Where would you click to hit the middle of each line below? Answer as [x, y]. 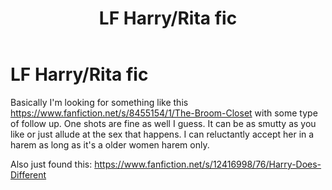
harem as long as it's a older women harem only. [110, 144]
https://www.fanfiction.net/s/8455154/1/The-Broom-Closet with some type [164, 113]
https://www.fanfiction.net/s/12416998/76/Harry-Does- [208, 164]
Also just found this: [51, 164]
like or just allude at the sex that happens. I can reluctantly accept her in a [162, 134]
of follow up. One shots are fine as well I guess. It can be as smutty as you [163, 123]
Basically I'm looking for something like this [99, 102]
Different [28, 174]
